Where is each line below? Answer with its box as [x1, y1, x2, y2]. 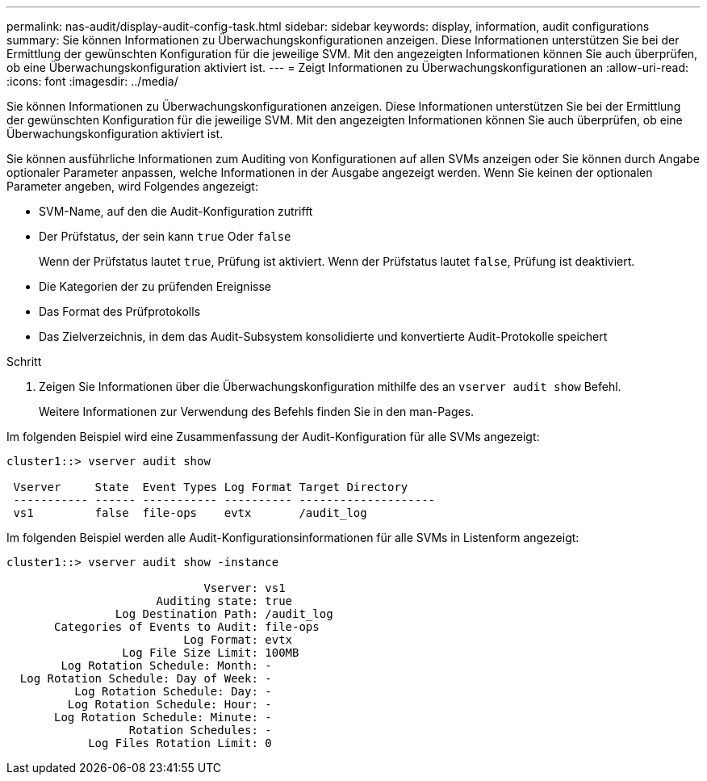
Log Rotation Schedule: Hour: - [67, 698, 272, 711]
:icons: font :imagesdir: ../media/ [6, 74, 178, 88]
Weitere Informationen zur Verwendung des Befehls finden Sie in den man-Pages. [39, 405, 475, 418]
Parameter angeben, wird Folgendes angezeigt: [6, 179, 258, 193]
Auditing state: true [156, 594, 293, 607]
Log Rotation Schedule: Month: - [61, 659, 272, 672]
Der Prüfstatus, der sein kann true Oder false [39, 229, 291, 243]
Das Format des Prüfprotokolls [39, 304, 201, 318]
